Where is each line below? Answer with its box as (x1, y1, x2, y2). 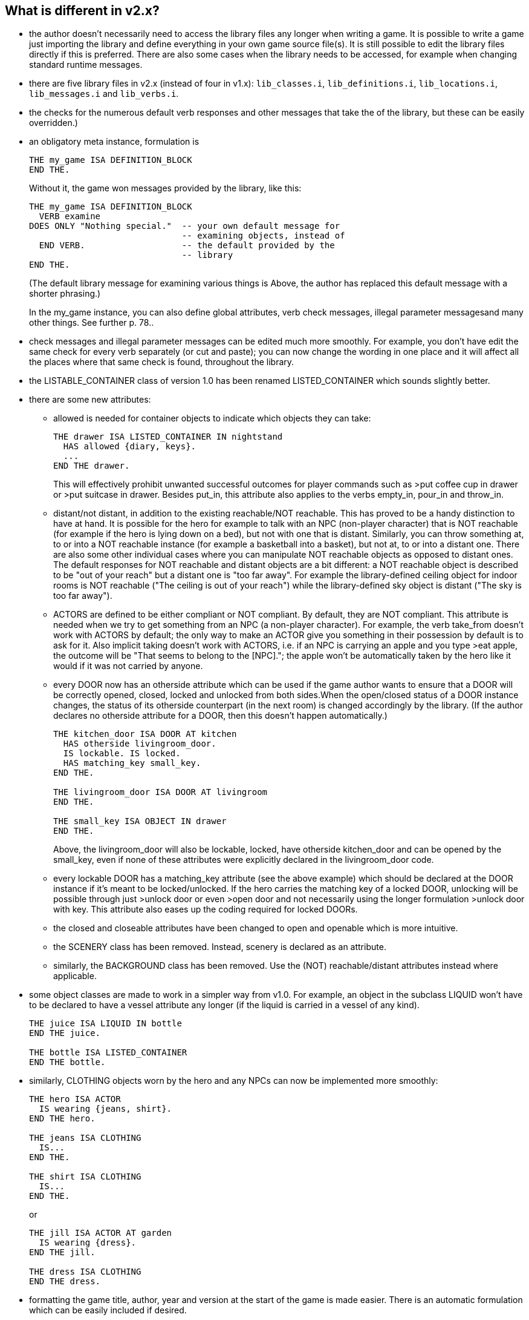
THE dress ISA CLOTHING (29, 1267, 141, 1277)
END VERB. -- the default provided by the (39, 240, 335, 251)
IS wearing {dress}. (39, 1238, 137, 1248)
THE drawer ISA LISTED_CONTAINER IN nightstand (53, 432, 283, 442)
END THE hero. (29, 1114, 96, 1124)
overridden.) (29, 117, 78, 128)
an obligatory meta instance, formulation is (29, 136, 200, 147)
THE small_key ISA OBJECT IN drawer (53, 816, 227, 827)
